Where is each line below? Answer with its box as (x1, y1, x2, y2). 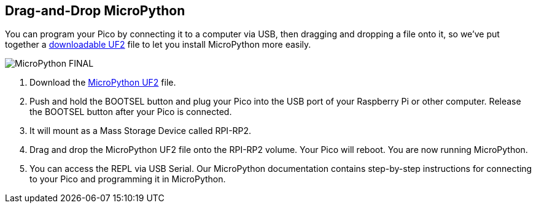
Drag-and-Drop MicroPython (5, 3, 185, 18)
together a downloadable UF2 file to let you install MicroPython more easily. (5, 39, 311, 50)
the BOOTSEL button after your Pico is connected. (29, 106, 232, 117)
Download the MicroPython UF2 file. (29, 77, 176, 88)
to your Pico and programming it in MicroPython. (29, 174, 226, 185)
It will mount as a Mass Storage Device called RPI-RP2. (29, 125, 252, 136)
